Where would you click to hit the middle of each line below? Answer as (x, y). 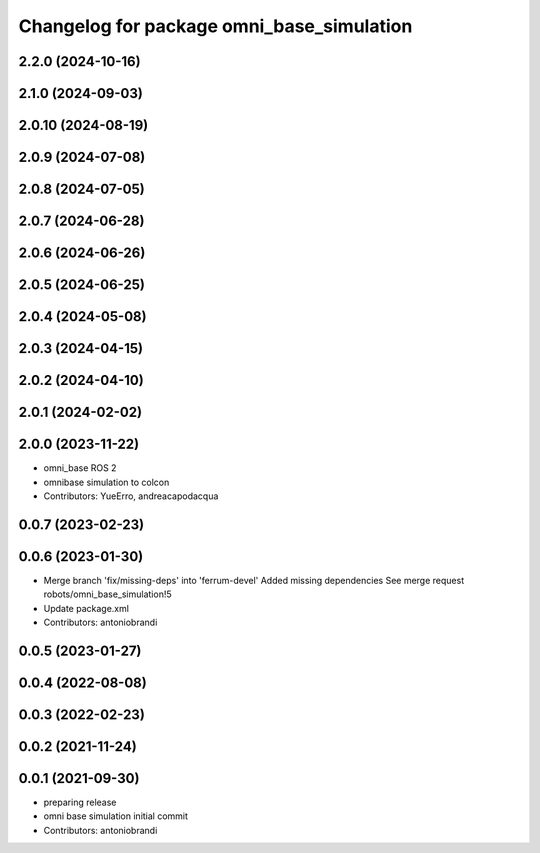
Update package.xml (86, 608)
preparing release (80, 802)
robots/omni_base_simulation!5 (107, 594)
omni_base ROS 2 (80, 468)
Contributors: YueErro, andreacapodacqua (131, 496)
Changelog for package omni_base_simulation (215, 26)
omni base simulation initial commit (116, 816)
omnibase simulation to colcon (106, 482)
